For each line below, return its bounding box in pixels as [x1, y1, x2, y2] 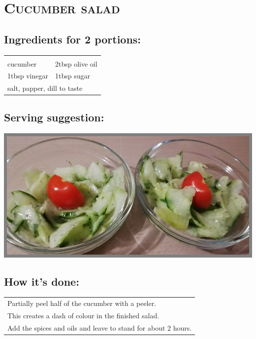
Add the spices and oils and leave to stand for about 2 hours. [7, 322, 192, 333]
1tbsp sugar [55, 71, 90, 81]
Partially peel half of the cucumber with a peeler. [7, 298, 157, 308]
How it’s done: [4, 273, 79, 289]
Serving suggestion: [4, 109, 104, 124]
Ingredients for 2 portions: [4, 31, 141, 46]
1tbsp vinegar [7, 71, 48, 81]
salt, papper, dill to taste [7, 83, 83, 93]
